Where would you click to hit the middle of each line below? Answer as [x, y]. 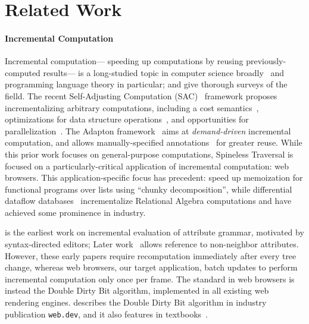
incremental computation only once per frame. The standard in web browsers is [150, 279]
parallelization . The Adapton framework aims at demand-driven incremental [148, 130]
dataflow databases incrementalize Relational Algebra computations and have [148, 201]
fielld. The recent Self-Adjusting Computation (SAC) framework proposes [141, 95]
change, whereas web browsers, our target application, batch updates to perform [151, 267]
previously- [266, 61]
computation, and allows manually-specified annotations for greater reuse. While [154, 142]
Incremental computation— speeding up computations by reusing [124, 61]
